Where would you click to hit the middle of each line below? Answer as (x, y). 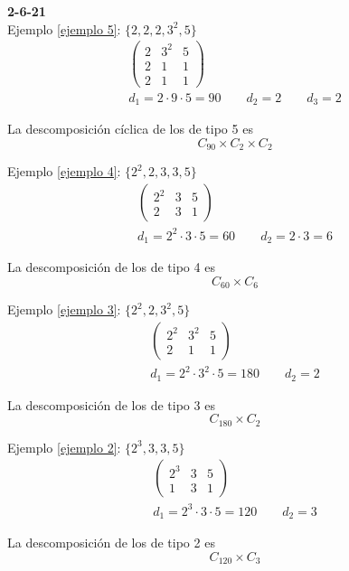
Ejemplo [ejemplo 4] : (64, 171)
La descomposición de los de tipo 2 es (111, 543)
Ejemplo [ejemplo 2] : (64, 447)
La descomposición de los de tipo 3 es (111, 404)
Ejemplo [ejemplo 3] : (64, 309)
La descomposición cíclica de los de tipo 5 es (130, 129)
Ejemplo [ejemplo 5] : (64, 28)
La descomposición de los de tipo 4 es (111, 267)
